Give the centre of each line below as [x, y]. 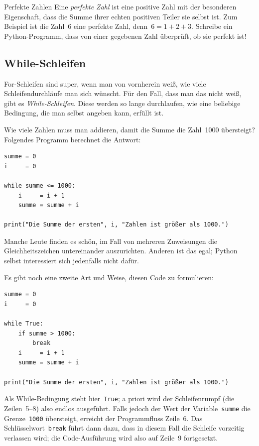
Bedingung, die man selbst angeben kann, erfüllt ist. [84, 113]
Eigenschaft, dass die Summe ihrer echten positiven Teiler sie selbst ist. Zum [121, 16]
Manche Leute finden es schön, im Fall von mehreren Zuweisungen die [111, 241]
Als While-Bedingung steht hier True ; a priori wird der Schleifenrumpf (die [119, 398]
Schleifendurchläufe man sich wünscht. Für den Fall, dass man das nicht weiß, [123, 93]
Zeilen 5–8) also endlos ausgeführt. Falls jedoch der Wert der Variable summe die [127, 408]
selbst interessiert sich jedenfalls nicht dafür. [71, 261]
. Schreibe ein [212, 26]
